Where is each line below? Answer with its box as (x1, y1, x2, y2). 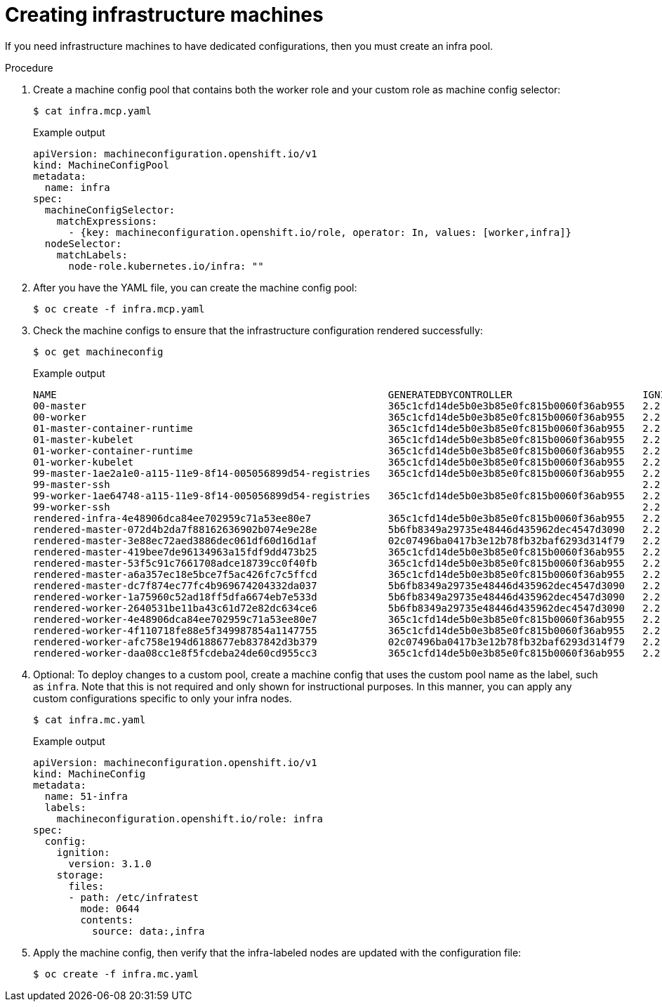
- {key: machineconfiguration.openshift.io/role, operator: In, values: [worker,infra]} (68, 226, 572, 238)
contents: (80, 914, 134, 926)
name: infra (44, 181, 110, 193)
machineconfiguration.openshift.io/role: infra (56, 812, 324, 824)
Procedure (5, 61, 53, 74)
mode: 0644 (80, 902, 140, 914)
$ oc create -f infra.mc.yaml (33, 968, 199, 980)
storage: (56, 869, 105, 881)
